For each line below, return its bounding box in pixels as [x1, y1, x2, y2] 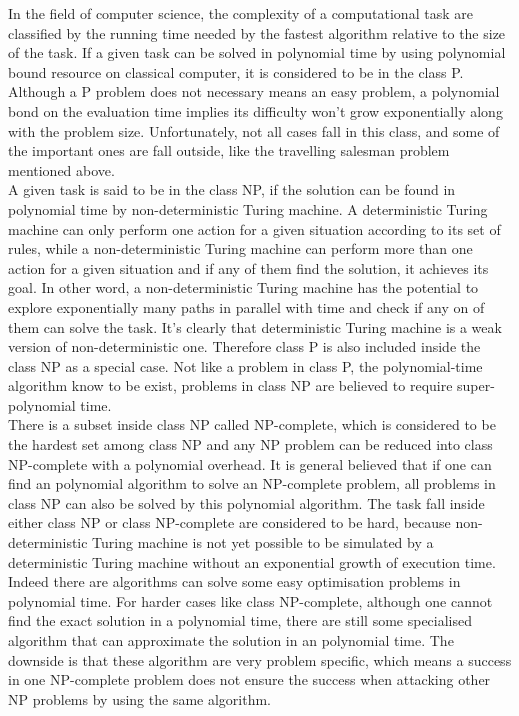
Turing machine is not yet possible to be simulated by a [92, 532, 434, 553]
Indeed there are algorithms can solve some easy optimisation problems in [8, 571, 461, 592]
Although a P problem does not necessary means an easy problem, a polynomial [8, 81, 500, 102]
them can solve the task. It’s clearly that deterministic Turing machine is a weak [8, 316, 502, 337]
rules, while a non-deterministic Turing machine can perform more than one [8, 238, 473, 259]
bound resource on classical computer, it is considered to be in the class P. [8, 61, 464, 82]
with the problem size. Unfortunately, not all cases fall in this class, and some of [8, 120, 500, 141]
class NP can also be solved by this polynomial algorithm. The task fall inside [8, 492, 485, 513]
